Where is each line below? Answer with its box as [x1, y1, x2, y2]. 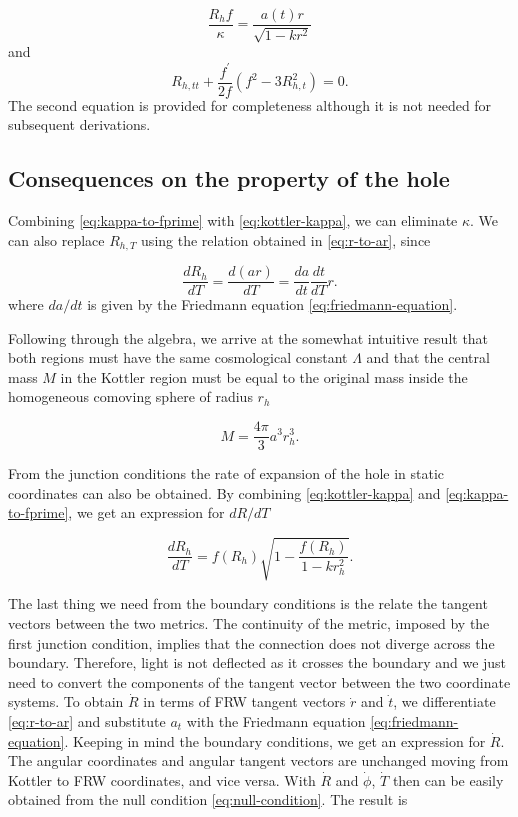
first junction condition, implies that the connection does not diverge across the [8, 632, 495, 653]
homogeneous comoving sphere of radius [8, 386, 253, 407]
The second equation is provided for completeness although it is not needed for [8, 94, 492, 115]
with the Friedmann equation [186, 711, 366, 732]
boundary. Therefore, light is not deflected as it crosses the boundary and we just [8, 652, 507, 673]
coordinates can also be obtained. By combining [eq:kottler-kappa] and [8, 482, 441, 503]
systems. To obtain [8, 691, 124, 712]
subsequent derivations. [8, 114, 151, 135]
